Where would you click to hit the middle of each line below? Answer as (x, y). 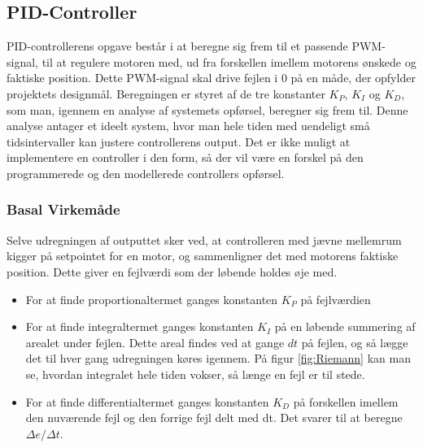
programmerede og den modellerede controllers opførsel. (146, 173)
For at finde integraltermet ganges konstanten (140, 326)
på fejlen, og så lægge (355, 342)
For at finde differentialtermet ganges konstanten (147, 401)
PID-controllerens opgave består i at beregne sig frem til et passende (177, 46)
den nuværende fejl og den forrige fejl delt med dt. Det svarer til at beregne (214, 418)
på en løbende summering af (345, 326)
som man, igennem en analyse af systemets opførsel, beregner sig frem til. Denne (207, 109)
